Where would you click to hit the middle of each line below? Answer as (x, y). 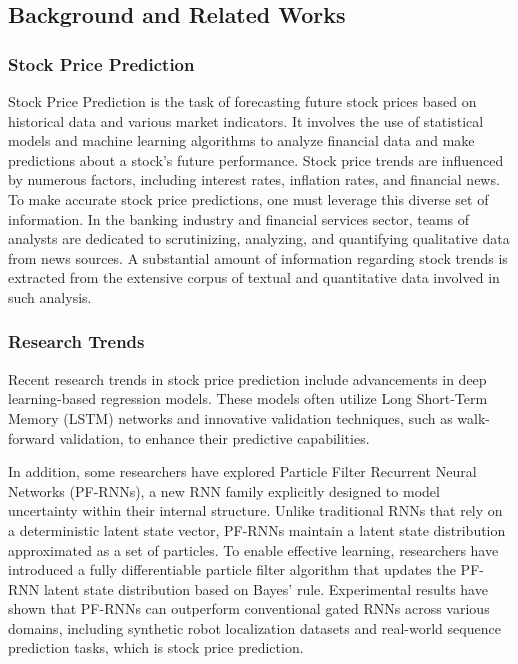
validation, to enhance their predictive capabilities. (214, 437)
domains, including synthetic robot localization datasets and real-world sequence (254, 627)
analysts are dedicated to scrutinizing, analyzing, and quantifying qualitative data (259, 238)
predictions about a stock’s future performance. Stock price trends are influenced (256, 159)
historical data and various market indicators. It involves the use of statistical (246, 120)
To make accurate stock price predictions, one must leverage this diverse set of (248, 198)
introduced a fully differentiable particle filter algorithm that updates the (232, 569)
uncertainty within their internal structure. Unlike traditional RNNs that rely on (255, 510)
